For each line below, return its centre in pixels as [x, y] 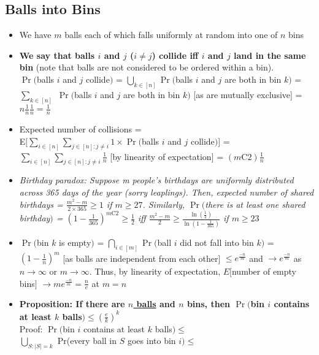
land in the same [270, 55]
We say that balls [57, 55]
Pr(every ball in [87, 341]
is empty [75, 242]
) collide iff [175, 55]
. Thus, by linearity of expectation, [155, 271]
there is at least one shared [255, 204]
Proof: [31, 328]
